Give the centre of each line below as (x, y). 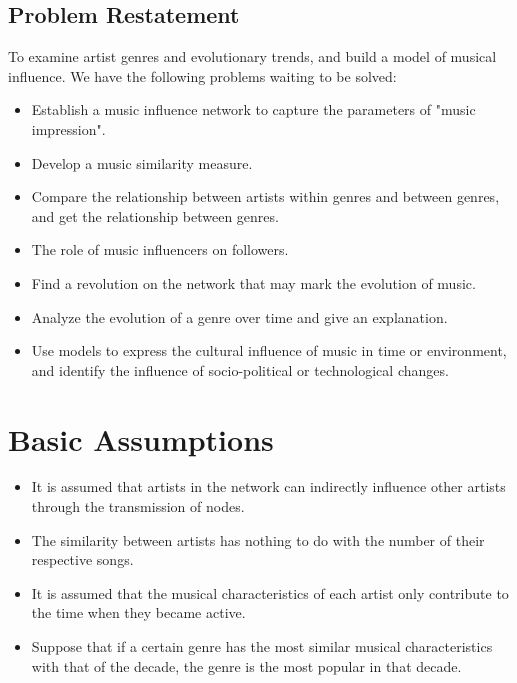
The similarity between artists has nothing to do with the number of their (258, 539)
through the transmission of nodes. (138, 506)
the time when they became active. (138, 612)
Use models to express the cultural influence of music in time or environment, (269, 350)
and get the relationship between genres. (155, 215)
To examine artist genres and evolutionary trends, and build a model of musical (252, 56)
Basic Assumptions (141, 438)
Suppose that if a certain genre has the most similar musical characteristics (262, 646)
